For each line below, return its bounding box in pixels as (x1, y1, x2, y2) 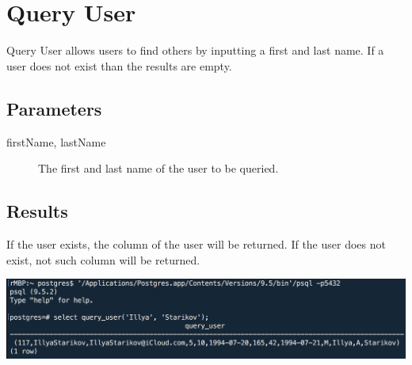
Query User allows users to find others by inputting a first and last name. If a (6, 42, 384, 59)
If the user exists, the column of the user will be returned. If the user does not (6, 235, 386, 252)
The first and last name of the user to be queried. (38, 160, 279, 177)
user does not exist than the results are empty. (6, 57, 232, 74)
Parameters (6, 96, 102, 120)
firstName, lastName (6, 133, 106, 150)
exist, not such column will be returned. (6, 251, 200, 268)
